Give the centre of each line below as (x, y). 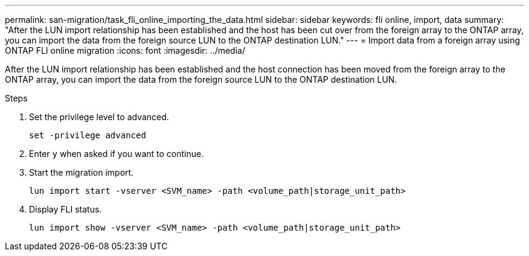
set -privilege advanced (88, 135)
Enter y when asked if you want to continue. (117, 154)
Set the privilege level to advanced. (99, 117)
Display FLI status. (66, 209)
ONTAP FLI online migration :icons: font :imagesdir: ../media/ (125, 50)
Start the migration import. (82, 172)
